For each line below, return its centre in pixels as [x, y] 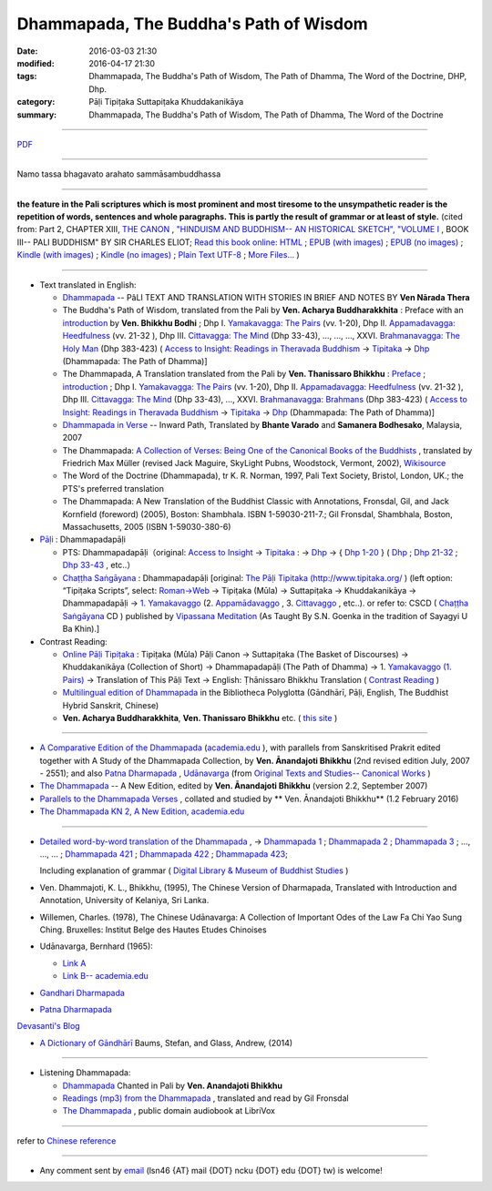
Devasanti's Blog [49, 1026]
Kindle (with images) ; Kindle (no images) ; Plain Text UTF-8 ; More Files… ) [158, 255]
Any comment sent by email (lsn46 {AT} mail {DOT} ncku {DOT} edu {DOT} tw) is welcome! [211, 1171]
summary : [37, 115]
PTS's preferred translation [113, 488]
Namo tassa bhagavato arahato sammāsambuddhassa [119, 174]
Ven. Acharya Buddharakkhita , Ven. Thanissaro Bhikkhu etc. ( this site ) [200, 718]
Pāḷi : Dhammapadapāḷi [83, 540]
